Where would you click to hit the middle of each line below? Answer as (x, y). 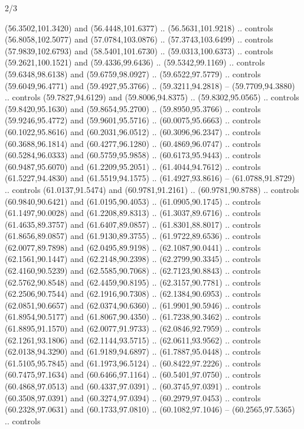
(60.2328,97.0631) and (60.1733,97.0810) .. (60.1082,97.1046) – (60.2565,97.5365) (150, 409)
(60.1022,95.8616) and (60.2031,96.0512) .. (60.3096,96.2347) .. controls (133, 131)
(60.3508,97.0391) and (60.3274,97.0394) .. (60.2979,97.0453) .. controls (133, 397)
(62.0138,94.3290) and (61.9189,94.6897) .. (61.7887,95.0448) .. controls (133, 351)
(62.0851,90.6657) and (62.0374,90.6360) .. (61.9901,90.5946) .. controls (133, 305)
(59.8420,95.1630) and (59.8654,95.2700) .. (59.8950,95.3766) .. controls (133, 108)
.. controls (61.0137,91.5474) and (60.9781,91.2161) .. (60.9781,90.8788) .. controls (152, 189)
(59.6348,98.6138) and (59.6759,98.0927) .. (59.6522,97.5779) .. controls (133, 73)
